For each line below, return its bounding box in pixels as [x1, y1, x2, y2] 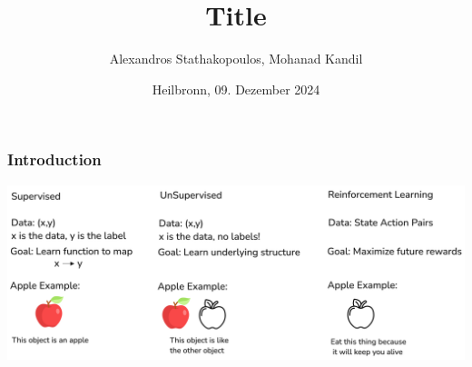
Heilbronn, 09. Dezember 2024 [152, 79, 320, 98]
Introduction [7, 148, 102, 171]
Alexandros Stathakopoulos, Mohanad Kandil [109, 49, 363, 68]
